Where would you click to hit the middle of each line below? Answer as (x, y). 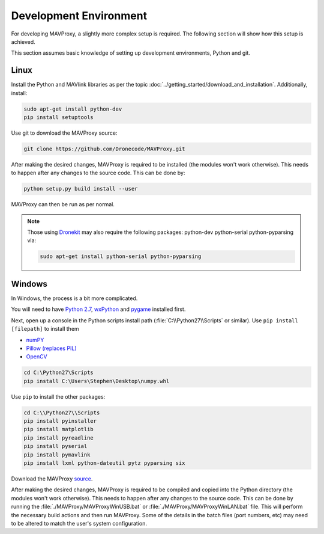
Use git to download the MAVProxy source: (64, 133)
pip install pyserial (55, 446)
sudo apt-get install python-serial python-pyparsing (121, 256)
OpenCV (37, 357)
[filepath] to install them (45, 329)
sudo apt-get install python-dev (73, 109)
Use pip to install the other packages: (58, 396)
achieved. (23, 41)
